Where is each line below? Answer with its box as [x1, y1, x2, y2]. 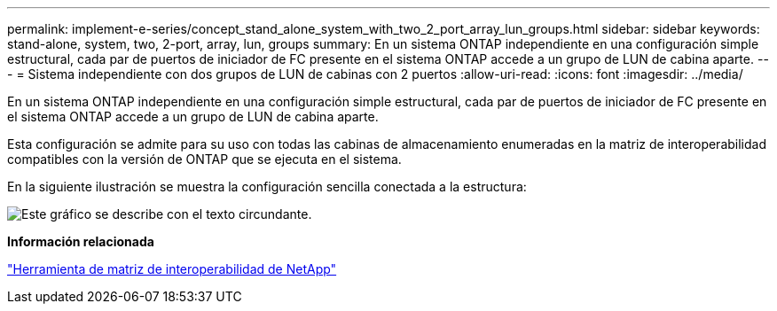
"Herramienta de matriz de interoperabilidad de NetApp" [7, 261, 337, 276]
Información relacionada [7, 234, 154, 249]
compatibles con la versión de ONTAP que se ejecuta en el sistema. [7, 152, 402, 167]
